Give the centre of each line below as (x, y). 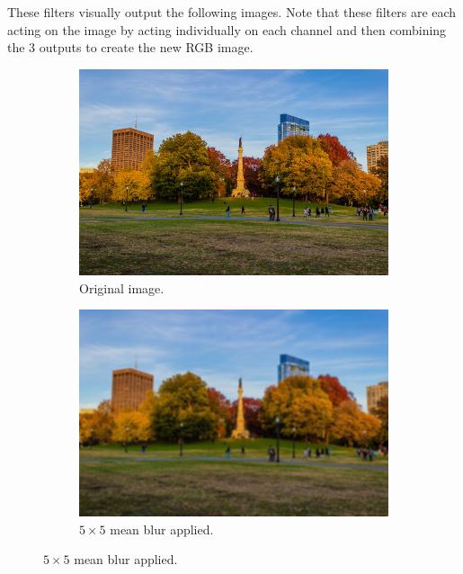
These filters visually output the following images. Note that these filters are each (232, 12)
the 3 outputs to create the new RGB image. (130, 47)
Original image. (122, 287)
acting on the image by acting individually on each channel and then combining (227, 29)
